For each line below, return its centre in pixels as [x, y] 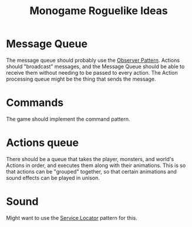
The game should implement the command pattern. [68, 119]
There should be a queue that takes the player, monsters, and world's [90, 159]
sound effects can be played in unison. [53, 178]
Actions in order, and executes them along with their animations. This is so [96, 165]
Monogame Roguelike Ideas [99, 11]
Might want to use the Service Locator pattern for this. [72, 218]
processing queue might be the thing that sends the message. [81, 79]
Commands [35, 103]
